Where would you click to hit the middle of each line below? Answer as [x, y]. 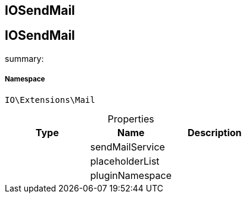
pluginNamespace [131, 175]
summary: [24, 58]
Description [215, 132]
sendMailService [127, 147]
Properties [131, 119]
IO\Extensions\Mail [50, 100]
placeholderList [125, 161]
